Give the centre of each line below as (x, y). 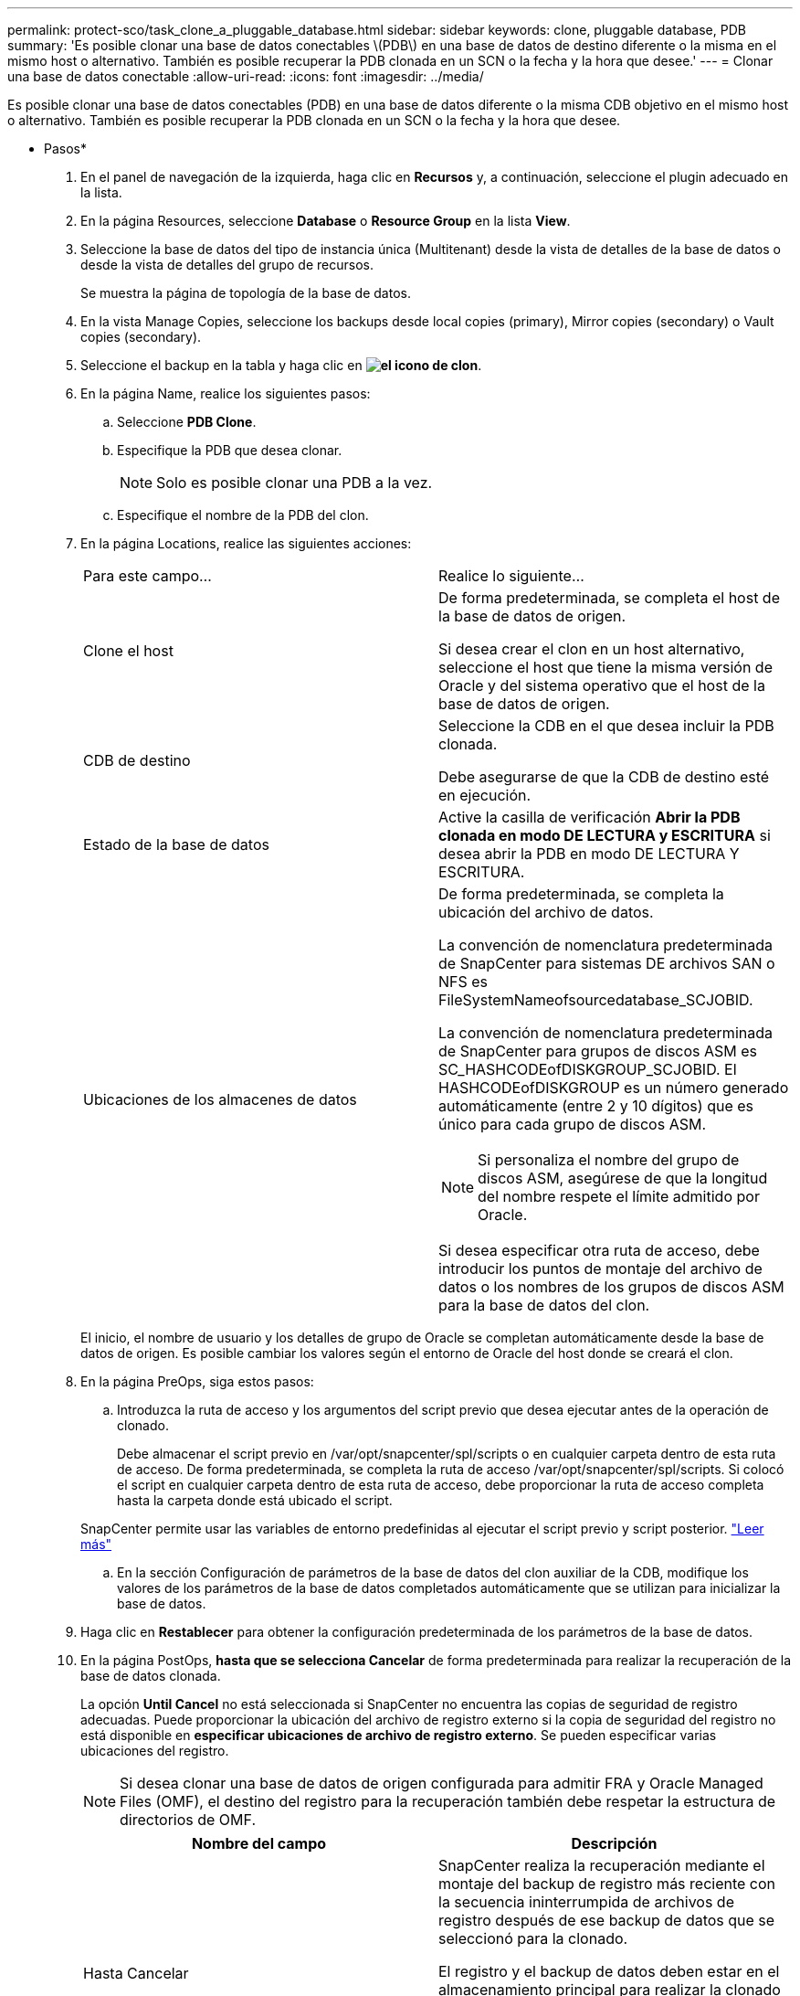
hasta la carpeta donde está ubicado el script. (255, 1500)
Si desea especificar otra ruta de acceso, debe (599, 1250)
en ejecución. (485, 795)
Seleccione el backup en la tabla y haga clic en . (281, 365)
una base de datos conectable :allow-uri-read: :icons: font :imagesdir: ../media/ (246, 76)
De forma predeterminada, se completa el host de (609, 598)
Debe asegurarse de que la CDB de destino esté (604, 777)
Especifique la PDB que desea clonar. (230, 450)
